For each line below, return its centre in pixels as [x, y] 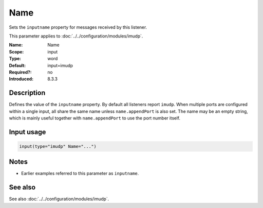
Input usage [28, 132]
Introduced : [21, 79]
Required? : [20, 72]
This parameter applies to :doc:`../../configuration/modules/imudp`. [76, 36]
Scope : [16, 52]
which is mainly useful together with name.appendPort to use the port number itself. [94, 118]
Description [27, 93]
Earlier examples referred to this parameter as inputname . [80, 173]
